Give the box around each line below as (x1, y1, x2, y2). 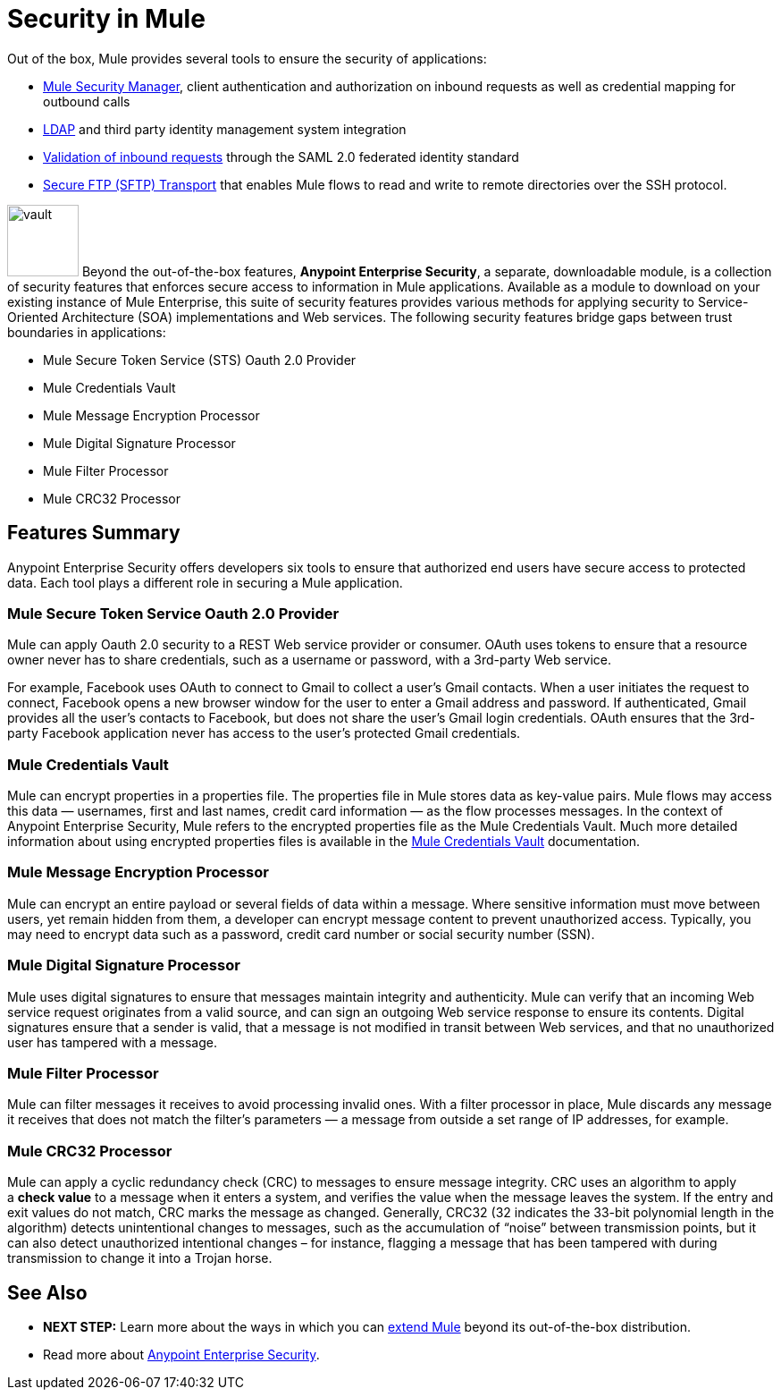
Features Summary (7, 521, 181, 545)
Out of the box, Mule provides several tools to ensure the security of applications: (7, 50, 487, 66)
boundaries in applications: (7, 324, 166, 340)
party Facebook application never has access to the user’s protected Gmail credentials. (7, 725, 521, 741)
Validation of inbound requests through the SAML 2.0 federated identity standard (43, 148, 519, 165)
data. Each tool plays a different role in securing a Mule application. (7, 574, 403, 590)
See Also (7, 1281, 88, 1304)
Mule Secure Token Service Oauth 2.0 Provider (7, 604, 340, 622)
